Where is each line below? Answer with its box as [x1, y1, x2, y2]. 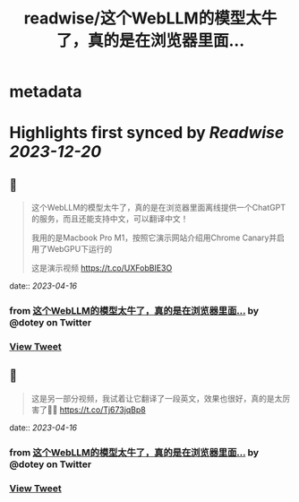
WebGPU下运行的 [47, 244, 113, 255]
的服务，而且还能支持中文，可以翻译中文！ [30, 213, 189, 224]
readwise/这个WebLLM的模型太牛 [23, 8, 278, 29]
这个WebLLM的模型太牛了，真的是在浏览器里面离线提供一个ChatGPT [30, 203, 286, 213]
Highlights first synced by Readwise [9, 123, 285, 143]
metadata [9, 82, 82, 102]
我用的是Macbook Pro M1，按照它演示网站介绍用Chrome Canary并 [30, 232, 278, 243]
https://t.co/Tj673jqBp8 [59, 404, 146, 415]
